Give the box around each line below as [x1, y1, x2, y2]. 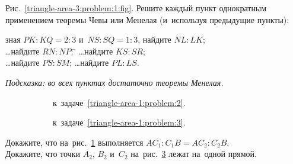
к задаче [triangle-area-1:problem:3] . [53, 116, 186, 128]
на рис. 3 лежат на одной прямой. [130, 147, 257, 160]
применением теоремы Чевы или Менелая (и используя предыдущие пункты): [5, 13, 289, 25]
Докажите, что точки [5, 147, 80, 160]
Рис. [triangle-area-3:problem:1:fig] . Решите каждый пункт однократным [5, 2, 267, 14]
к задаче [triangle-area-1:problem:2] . [53, 96, 186, 108]
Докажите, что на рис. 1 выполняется [5, 136, 144, 148]
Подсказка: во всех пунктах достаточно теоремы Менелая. [5, 76, 224, 88]
